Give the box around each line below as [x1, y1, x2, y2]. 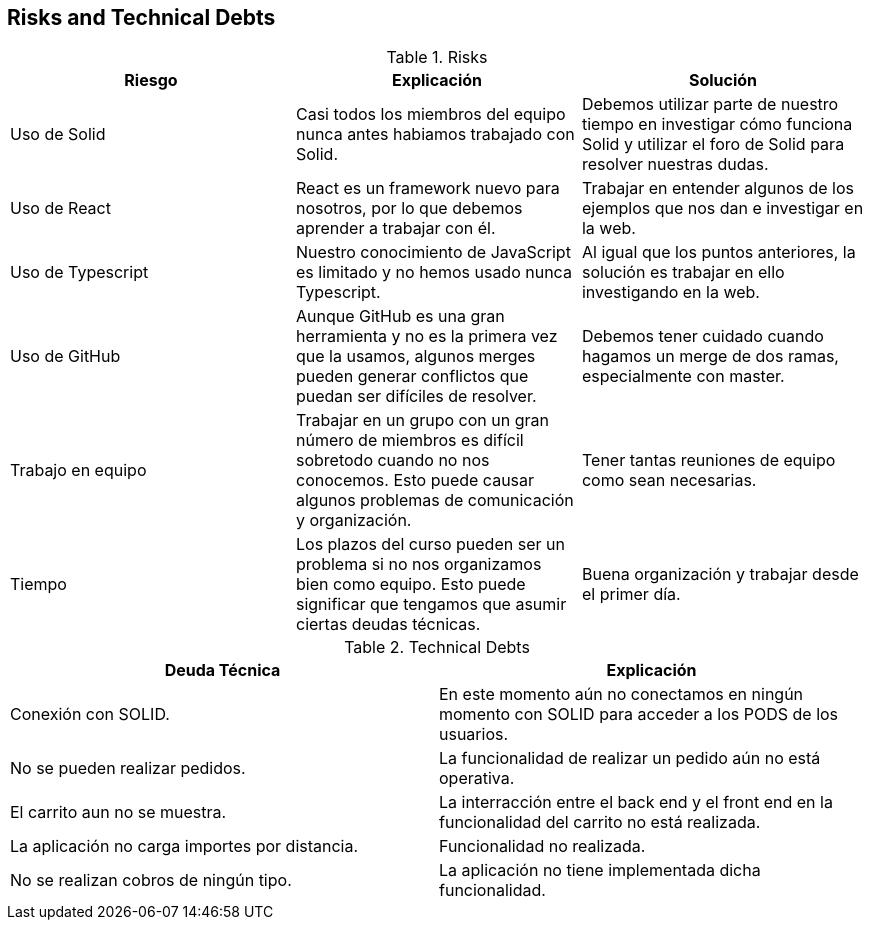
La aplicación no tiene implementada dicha [439, 860, 761, 881]
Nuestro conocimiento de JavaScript [295, 242, 571, 263]
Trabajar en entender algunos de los [581, 178, 854, 199]
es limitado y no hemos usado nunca [295, 262, 572, 283]
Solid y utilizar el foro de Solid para [581, 134, 845, 155]
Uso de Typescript [10, 262, 149, 283]
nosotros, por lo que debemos [295, 198, 523, 219]
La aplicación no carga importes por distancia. [10, 836, 359, 857]
